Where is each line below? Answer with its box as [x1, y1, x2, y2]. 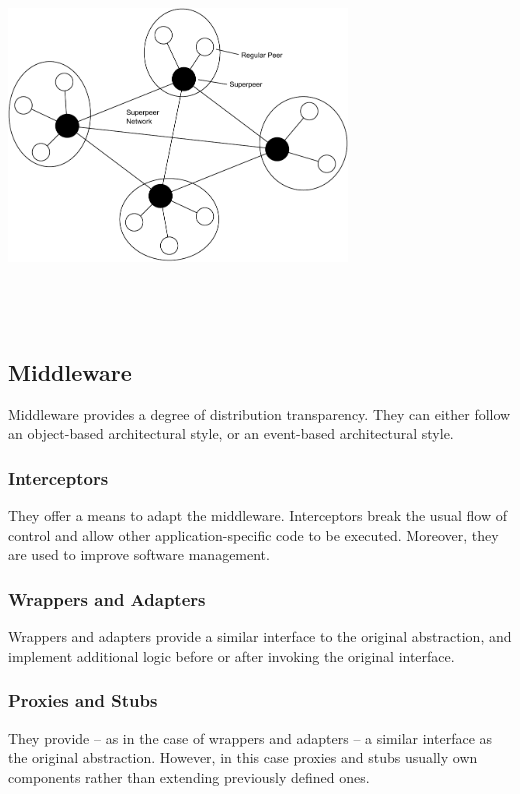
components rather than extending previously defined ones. [8, 766, 370, 787]
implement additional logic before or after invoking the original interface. [8, 645, 455, 666]
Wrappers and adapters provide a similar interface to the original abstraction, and [8, 626, 512, 647]
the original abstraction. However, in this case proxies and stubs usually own [8, 747, 478, 768]
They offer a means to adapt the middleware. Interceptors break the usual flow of [8, 505, 507, 526]
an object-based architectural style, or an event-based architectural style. [8, 423, 454, 444]
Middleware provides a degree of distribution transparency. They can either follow [8, 403, 511, 424]
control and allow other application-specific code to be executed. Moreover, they [8, 524, 499, 545]
